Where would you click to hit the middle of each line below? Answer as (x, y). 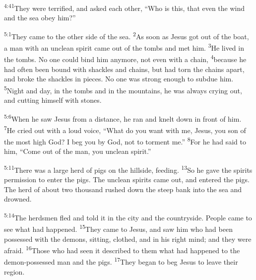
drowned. (18, 199)
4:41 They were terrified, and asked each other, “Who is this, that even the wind (125, 7)
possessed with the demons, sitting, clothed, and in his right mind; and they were (128, 239)
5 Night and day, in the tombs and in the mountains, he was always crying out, (123, 89)
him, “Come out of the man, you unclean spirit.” (78, 151)
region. (14, 271)
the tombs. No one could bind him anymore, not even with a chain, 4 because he (125, 58)
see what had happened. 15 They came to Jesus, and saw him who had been (118, 228)
